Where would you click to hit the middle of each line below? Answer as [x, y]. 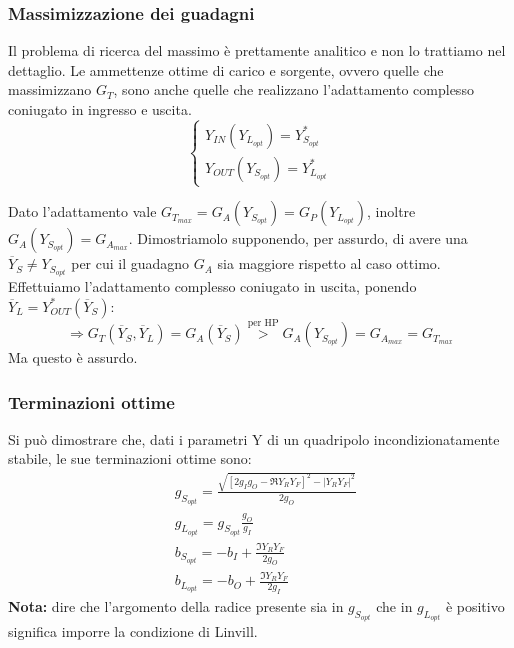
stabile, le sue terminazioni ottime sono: [130, 458]
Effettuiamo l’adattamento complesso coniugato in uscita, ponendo [212, 286]
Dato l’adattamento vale [82, 211]
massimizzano [50, 89]
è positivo [475, 606]
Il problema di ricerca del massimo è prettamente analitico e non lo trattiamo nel [257, 50]
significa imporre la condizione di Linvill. [133, 631]
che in [394, 606]
